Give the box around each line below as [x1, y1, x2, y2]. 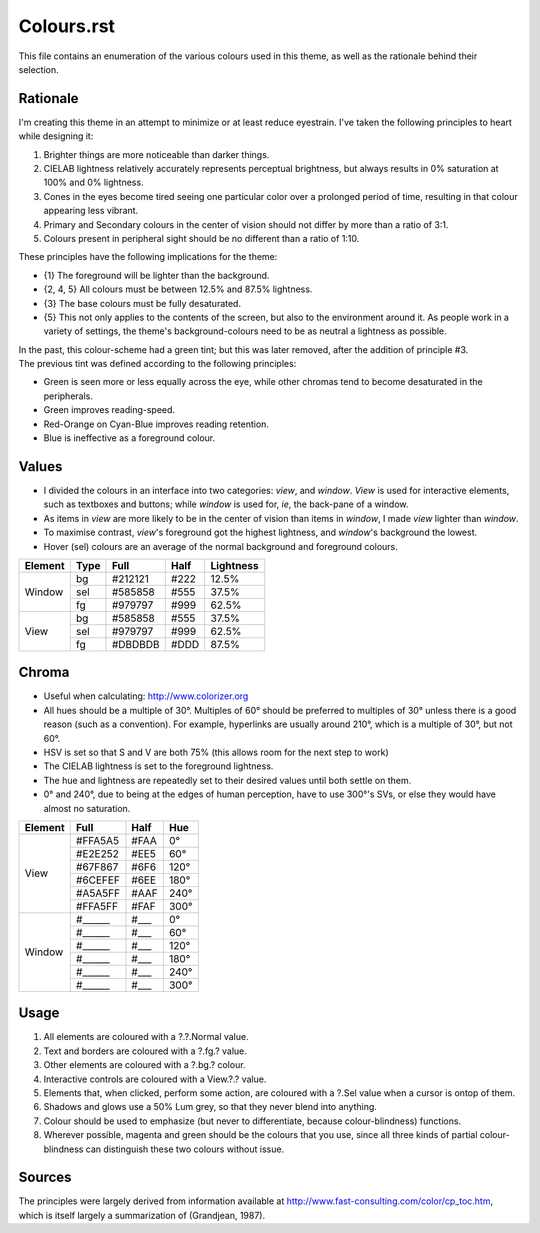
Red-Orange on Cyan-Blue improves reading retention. [43, 418, 270, 430]
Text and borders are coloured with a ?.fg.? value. [43, 1045, 247, 1057]
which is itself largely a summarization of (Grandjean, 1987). [18, 1209, 266, 1221]
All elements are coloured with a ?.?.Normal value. [43, 1031, 249, 1043]
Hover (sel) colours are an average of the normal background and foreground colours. [43, 540, 399, 552]
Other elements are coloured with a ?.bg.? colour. [43, 1059, 246, 1071]
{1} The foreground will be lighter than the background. [43, 269, 270, 281]
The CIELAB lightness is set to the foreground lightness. [43, 760, 274, 772]
